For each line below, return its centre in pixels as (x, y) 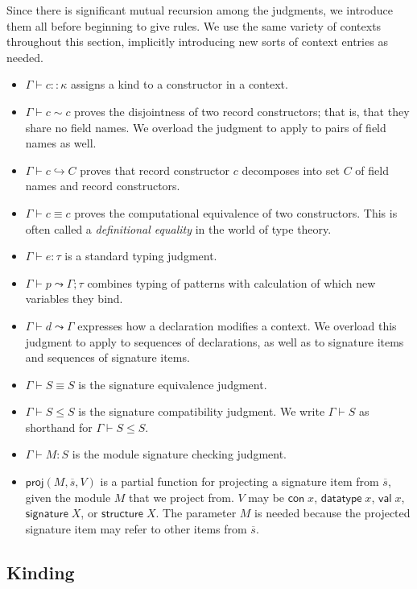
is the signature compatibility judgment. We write (202, 411)
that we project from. (182, 497)
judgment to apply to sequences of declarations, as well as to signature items (215, 341)
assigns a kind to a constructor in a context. (180, 84)
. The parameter (196, 513)
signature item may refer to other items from (136, 528)
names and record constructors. (103, 186)
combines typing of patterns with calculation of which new (231, 282)
